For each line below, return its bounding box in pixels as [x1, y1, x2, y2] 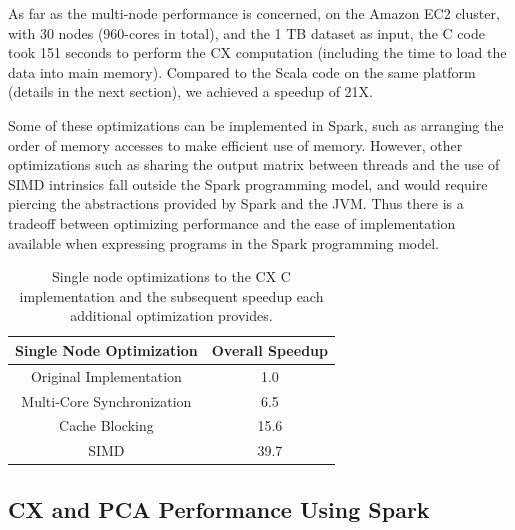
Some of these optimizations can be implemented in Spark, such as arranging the [8, 114, 504, 135]
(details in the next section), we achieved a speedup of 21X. [8, 81, 373, 102]
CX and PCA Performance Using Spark [8, 493, 430, 524]
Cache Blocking [59, 415, 154, 436]
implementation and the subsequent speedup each [19, 285, 324, 306]
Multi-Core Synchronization [21, 390, 192, 411]
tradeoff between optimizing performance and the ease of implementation [8, 212, 456, 233]
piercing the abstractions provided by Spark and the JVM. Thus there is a [8, 193, 464, 214]
